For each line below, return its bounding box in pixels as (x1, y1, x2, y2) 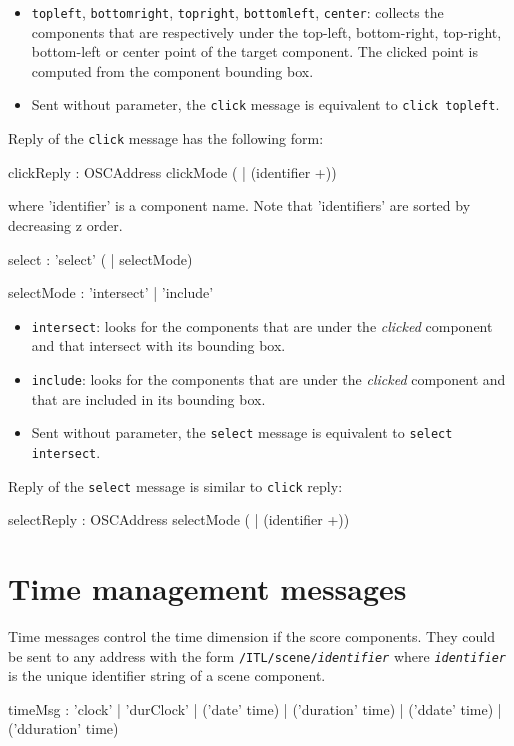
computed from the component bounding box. (31, 60, 314, 81)
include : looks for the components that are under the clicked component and (31, 368, 506, 389)
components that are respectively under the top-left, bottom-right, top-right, (31, 21, 502, 42)
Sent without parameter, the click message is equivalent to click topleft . (31, 94, 500, 115)
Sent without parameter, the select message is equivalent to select (31, 422, 453, 443)
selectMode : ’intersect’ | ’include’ (8, 282, 214, 303)
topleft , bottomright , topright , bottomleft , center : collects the (31, 2, 444, 22)
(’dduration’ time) (8, 718, 119, 739)
